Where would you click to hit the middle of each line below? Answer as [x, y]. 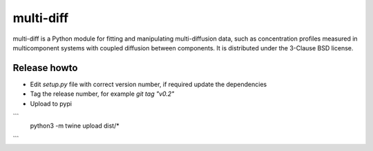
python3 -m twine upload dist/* [75, 126]
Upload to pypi [51, 103]
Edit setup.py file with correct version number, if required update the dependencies [149, 84]
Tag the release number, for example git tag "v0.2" [102, 94]
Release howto [45, 68]
